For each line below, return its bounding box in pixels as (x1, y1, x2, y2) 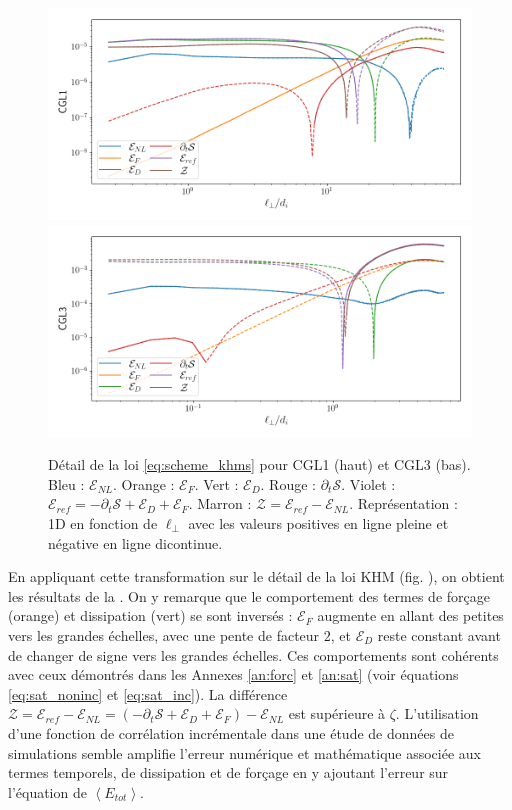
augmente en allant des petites (317, 605, 504, 626)
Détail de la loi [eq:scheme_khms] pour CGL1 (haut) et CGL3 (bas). (48, 454, 471, 475)
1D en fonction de (48, 512, 158, 533)
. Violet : (341, 473, 396, 494)
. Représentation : (349, 493, 458, 514)
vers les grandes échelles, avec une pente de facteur (8, 624, 320, 645)
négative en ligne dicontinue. (48, 532, 223, 553)
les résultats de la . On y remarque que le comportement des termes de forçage (8, 585, 490, 606)
